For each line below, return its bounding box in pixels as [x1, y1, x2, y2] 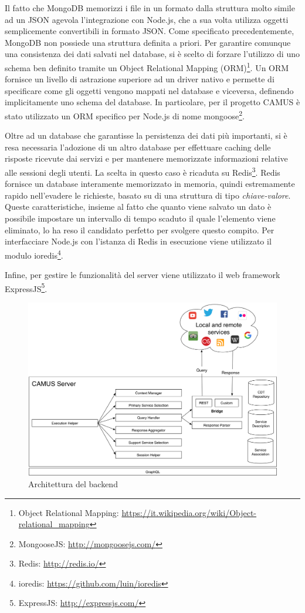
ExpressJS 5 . [5, 280, 48, 294]
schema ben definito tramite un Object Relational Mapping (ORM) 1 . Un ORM [5, 59, 289, 73]
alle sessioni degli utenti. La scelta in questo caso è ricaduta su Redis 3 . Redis [5, 165, 280, 178]
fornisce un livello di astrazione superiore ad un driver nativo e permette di [5, 73, 274, 85]
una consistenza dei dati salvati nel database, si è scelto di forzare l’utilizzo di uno [5, 48, 300, 60]
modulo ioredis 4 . [5, 247, 63, 261]
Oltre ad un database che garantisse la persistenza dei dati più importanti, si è [5, 129, 287, 142]
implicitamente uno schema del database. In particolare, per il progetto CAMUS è [5, 96, 300, 108]
